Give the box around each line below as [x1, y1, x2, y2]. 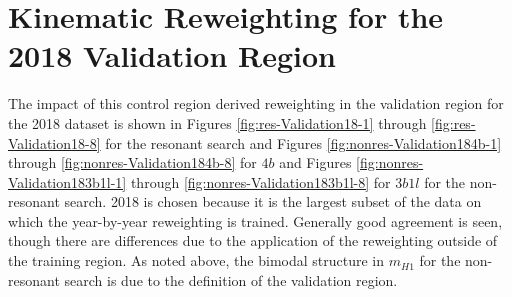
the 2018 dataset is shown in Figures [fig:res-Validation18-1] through [8, 112, 427, 133]
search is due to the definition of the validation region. [64, 269, 398, 290]
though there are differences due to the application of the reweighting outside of [8, 230, 498, 251]
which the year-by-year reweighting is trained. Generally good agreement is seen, [8, 210, 503, 231]
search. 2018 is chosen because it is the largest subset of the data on [64, 191, 482, 212]
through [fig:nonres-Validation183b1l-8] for [130, 171, 391, 192]
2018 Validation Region [8, 35, 336, 76]
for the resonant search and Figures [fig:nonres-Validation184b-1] [105, 132, 502, 153]
